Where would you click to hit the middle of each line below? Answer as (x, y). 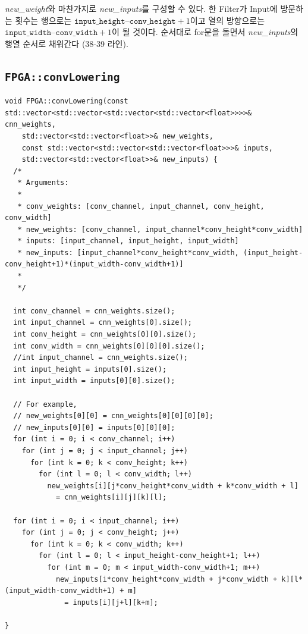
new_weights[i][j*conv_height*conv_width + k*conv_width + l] (173, 486)
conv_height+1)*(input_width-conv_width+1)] (94, 264)
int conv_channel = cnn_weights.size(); (94, 311)
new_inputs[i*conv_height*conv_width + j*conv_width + (166, 579)
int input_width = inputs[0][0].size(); (94, 381)
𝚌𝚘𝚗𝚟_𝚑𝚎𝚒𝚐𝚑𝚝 (153, 21)
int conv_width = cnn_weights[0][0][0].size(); (109, 346)
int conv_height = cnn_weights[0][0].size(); (105, 335)
